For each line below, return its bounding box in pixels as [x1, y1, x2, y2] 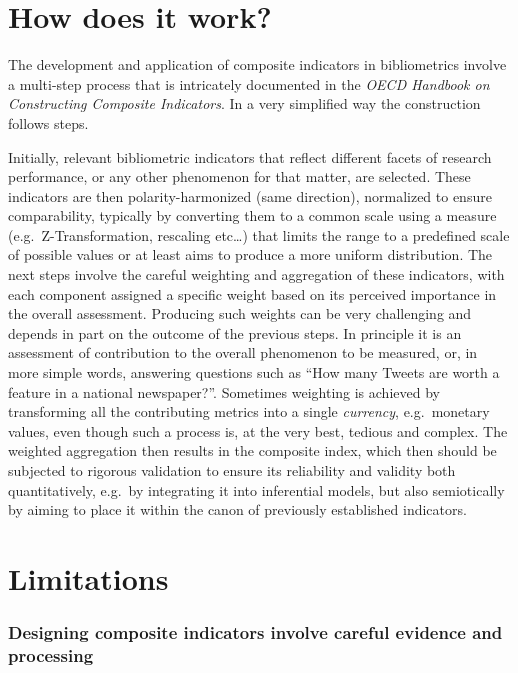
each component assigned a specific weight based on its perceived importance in [8, 283, 497, 304]
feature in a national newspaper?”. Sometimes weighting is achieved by [8, 381, 440, 402]
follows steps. [8, 112, 89, 133]
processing [8, 643, 94, 667]
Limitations [8, 557, 169, 598]
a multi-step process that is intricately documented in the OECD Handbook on [8, 73, 490, 94]
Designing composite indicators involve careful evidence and [8, 620, 503, 645]
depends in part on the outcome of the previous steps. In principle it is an [8, 322, 462, 343]
